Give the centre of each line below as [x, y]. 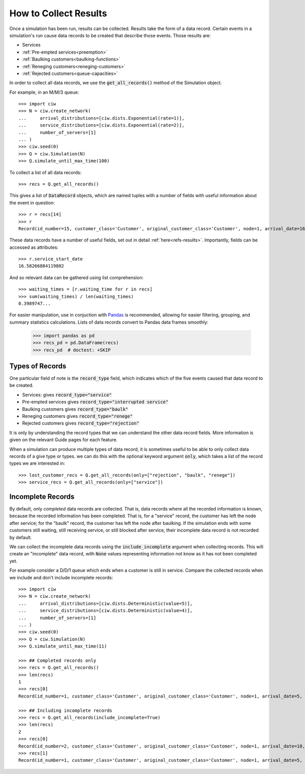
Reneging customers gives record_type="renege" [78, 416]
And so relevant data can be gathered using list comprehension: [77, 277]
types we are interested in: [37, 463]
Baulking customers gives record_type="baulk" [75, 409]
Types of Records [38, 366]
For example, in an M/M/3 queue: [44, 92]
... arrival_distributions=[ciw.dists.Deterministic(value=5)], [105, 603]
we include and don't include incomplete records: [61, 577]
